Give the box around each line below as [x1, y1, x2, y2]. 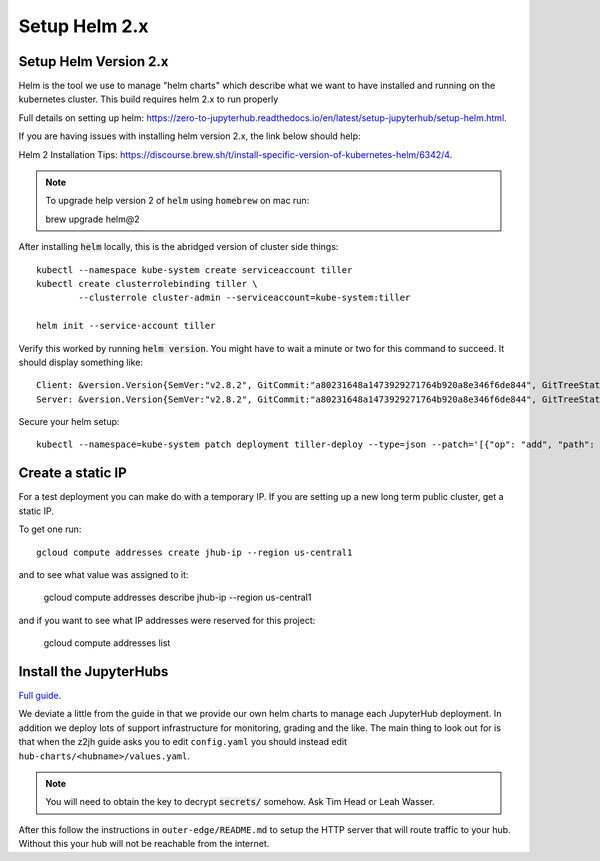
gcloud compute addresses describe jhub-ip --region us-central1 [43, 591, 312, 604]
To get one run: [18, 523, 82, 535]
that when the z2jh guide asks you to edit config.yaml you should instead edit [18, 736, 347, 748]
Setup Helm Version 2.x [18, 53, 169, 70]
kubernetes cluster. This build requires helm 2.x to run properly [18, 93, 279, 105]
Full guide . [18, 690, 62, 702]
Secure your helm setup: [18, 416, 120, 428]
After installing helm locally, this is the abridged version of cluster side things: [18, 241, 339, 253]
